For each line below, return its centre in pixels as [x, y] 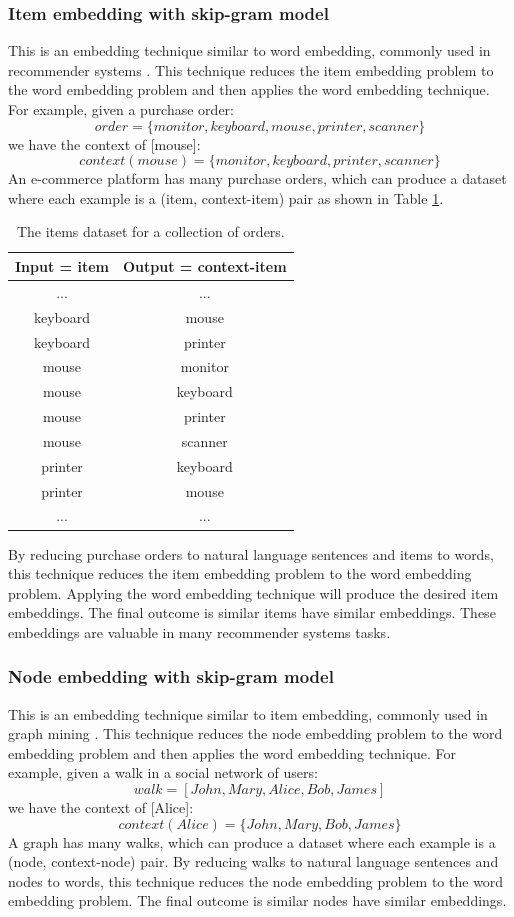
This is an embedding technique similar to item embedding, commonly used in [248, 713]
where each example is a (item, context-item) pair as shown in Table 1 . [226, 197]
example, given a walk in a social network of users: [163, 772]
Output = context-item [204, 265]
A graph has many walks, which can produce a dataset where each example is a [252, 841]
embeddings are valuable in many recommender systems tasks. [199, 631]
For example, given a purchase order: [121, 109]
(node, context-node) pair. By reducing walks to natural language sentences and [253, 861]
